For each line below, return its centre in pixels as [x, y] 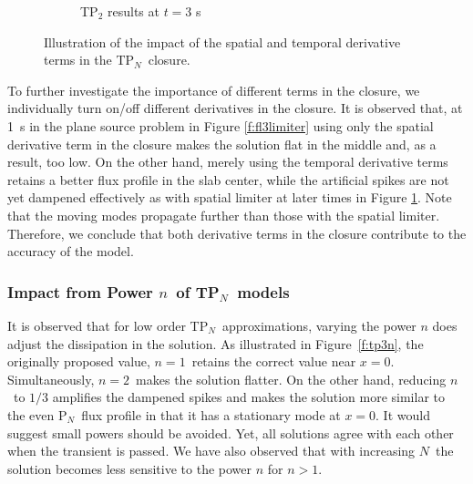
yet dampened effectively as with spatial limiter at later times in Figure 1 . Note [230, 197]
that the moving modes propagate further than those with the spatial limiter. [224, 215]
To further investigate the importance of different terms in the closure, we [214, 90]
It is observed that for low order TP [108, 325]
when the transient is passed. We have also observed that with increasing [211, 451]
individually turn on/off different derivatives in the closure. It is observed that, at [235, 108]
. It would [403, 414]
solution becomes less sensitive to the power [130, 468]
